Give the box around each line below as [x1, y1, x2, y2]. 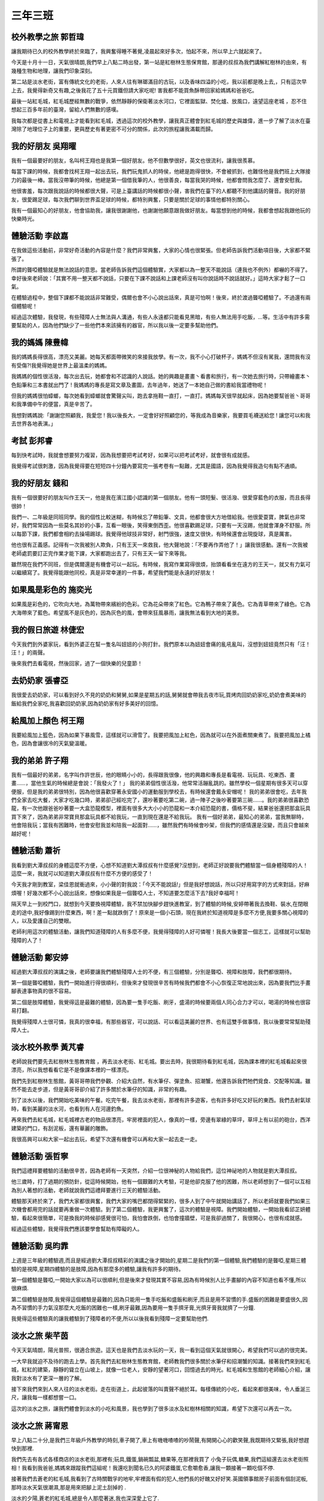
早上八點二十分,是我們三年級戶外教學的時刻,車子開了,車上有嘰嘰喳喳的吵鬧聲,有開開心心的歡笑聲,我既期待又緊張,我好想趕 [11, 1436, 310, 1443]
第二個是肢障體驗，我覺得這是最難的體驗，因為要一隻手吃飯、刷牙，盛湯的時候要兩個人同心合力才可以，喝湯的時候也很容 [11, 998, 311, 1006]
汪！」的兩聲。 [11, 649, 48, 656]
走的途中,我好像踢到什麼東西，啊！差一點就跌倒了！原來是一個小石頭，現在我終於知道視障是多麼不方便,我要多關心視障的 [11, 908, 309, 916]
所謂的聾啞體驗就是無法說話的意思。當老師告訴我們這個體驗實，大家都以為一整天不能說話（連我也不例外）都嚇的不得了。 [11, 266, 311, 273]
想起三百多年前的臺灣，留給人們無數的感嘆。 [11, 106, 122, 113]
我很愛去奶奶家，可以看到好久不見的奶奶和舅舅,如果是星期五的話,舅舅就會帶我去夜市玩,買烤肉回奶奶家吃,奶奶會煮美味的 [11, 691, 307, 699]
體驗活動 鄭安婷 [11, 952, 68, 962]
